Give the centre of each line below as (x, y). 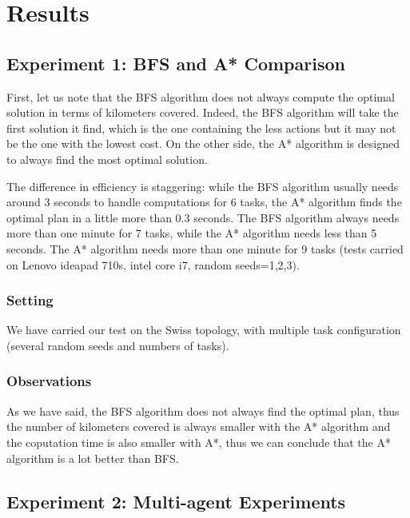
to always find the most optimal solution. (107, 159)
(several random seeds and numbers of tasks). (118, 345)
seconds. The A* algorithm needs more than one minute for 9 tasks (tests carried (205, 248)
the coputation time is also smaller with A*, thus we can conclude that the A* (199, 442)
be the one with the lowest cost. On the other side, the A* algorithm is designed (203, 143)
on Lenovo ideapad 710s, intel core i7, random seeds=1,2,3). (153, 264)
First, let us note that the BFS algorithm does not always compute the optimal (201, 96)
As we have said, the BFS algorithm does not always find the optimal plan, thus (203, 410)
